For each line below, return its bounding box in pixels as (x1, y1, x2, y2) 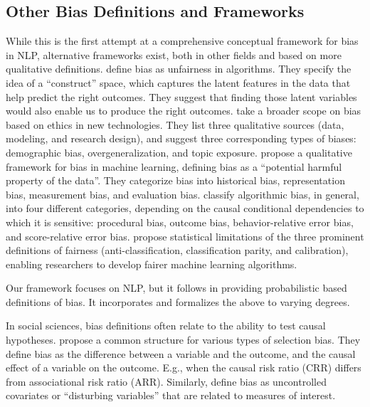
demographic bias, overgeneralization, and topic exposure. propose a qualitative (6, 144, 352, 159)
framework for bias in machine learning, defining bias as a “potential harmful (6, 159, 342, 174)
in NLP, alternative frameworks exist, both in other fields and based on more (6, 47, 342, 62)
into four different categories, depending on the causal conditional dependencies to (6, 201, 364, 216)
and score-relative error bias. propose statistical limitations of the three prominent (6, 228, 364, 243)
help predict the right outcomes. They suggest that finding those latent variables (6, 89, 357, 104)
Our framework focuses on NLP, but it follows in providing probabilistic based (6, 280, 347, 295)
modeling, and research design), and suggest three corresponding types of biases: (6, 131, 356, 146)
